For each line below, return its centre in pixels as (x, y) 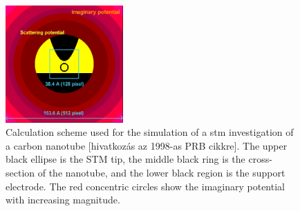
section (20, 172)
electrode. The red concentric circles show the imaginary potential (145, 186)
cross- (260, 159)
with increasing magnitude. (63, 200)
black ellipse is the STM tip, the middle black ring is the (125, 159)
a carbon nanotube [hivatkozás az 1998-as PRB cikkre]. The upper (147, 145)
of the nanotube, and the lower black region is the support (161, 172)
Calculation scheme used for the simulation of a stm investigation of (150, 132)
